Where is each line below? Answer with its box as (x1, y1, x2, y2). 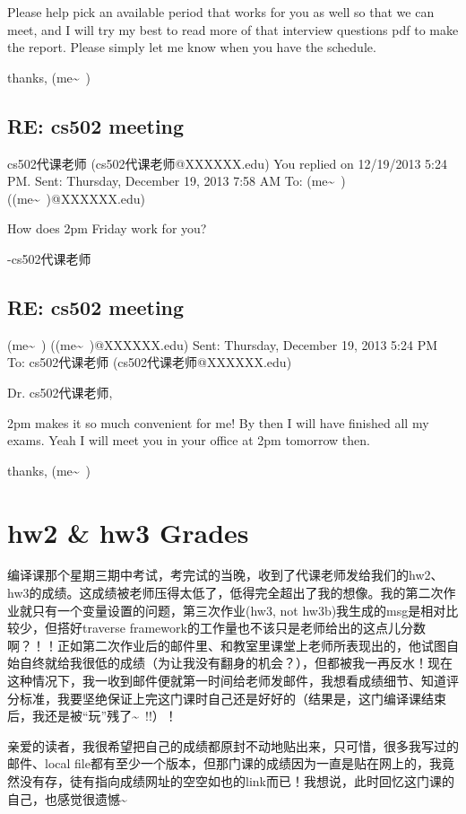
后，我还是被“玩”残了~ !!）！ (7, 706, 177, 725)
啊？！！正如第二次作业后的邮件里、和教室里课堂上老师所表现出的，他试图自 (7, 635, 459, 654)
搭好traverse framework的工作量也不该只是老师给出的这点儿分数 (56, 618, 426, 637)
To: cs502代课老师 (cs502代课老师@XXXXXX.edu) (7, 353, 292, 372)
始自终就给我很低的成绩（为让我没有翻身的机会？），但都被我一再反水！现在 (7, 653, 453, 672)
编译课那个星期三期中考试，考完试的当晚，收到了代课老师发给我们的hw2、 (7, 565, 444, 584)
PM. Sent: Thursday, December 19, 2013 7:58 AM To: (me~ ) (7, 171, 346, 190)
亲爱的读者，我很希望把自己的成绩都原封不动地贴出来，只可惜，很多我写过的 (7, 736, 459, 755)
